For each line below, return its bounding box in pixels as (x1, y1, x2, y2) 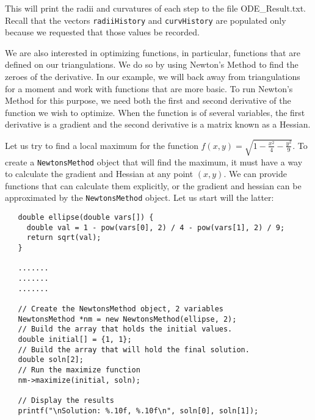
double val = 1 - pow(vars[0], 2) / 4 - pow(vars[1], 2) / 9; (26, 223, 285, 232)
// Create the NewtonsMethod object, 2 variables (18, 304, 223, 313)
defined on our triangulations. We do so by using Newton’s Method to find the (5, 58, 299, 71)
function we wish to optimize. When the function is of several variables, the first (5, 106, 305, 118)
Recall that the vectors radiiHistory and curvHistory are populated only (5, 13, 286, 26)
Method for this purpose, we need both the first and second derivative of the (5, 94, 291, 107)
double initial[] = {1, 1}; (18, 335, 132, 344)
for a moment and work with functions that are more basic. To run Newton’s (5, 82, 293, 95)
